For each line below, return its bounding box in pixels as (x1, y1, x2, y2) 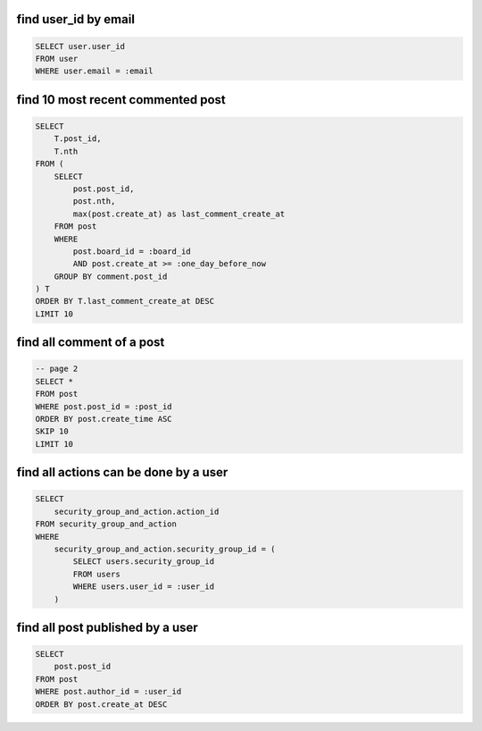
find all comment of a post (16, 335, 165, 350)
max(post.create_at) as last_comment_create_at (72, 208, 286, 219)
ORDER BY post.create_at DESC (35, 699, 168, 710)
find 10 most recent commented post (16, 92, 227, 107)
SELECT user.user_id (35, 41, 125, 51)
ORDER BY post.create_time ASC (35, 414, 173, 424)
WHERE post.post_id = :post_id (35, 401, 173, 411)
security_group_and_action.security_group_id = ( (54, 543, 276, 554)
